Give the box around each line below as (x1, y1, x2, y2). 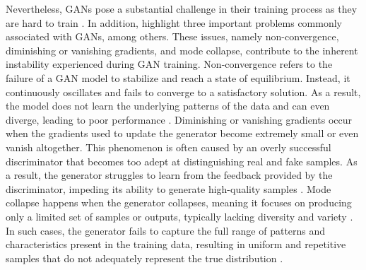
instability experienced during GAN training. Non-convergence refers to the (6, 57, 333, 71)
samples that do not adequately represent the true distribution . (6, 250, 283, 265)
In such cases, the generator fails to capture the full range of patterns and (6, 223, 326, 237)
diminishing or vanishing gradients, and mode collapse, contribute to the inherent (6, 42, 358, 57)
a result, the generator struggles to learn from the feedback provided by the (6, 168, 333, 182)
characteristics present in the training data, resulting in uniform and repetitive (6, 237, 346, 252)
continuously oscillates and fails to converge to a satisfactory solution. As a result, (6, 84, 361, 99)
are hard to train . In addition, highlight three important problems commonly (6, 15, 343, 30)
